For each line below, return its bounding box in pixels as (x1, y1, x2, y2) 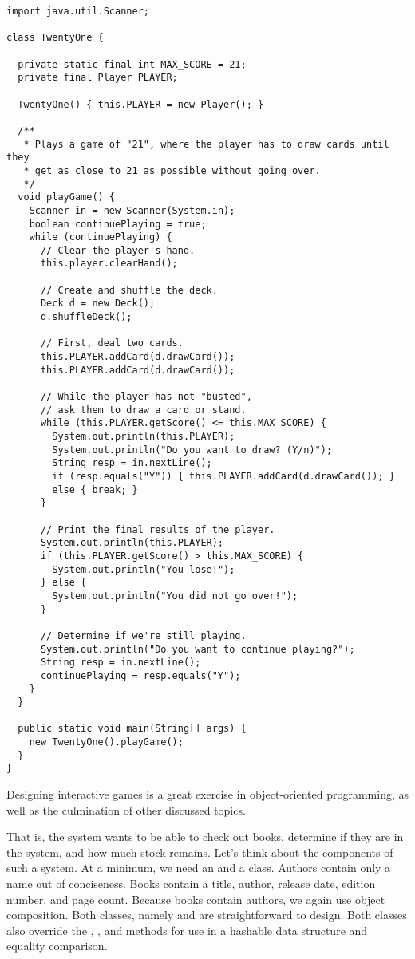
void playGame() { (18, 191, 116, 203)
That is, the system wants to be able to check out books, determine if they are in (6, 828, 404, 845)
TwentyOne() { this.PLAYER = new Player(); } (18, 98, 264, 110)
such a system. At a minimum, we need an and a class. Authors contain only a (6, 859, 391, 876)
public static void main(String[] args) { (18, 723, 247, 735)
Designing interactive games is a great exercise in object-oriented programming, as (6, 786, 409, 803)
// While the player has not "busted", (40, 391, 252, 403)
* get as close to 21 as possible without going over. (23, 164, 321, 176)
